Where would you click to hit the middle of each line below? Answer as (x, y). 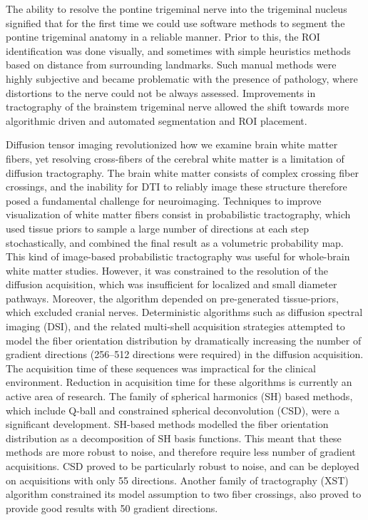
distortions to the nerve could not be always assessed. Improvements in (161, 92)
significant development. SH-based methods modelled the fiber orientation (167, 424)
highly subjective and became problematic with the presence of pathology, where (182, 78)
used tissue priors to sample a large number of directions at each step (157, 228)
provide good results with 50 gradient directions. (112, 508)
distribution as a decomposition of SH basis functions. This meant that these (174, 438)
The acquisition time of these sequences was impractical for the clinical (161, 368)
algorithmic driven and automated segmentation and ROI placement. (157, 120)
